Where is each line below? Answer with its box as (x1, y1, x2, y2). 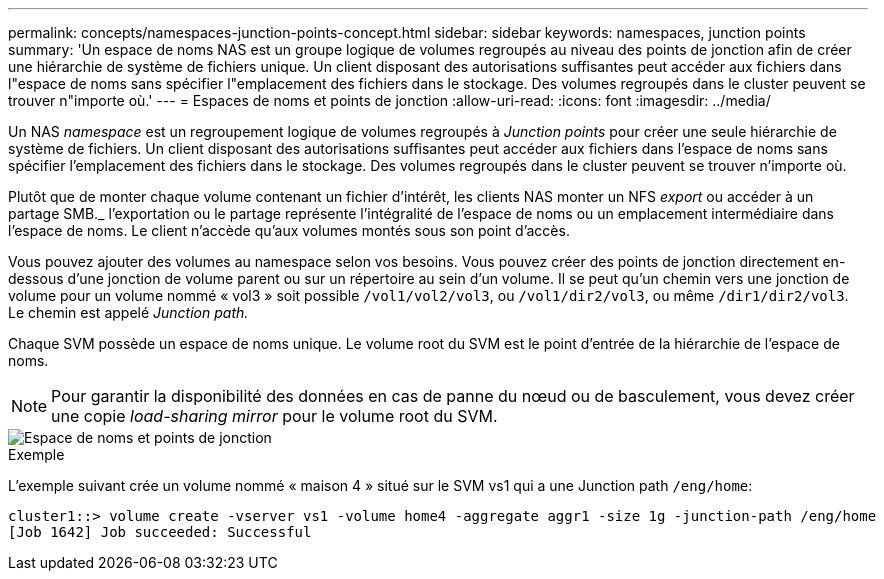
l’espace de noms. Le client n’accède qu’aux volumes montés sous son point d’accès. (8, 222, 570, 239)
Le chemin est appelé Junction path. (8, 304, 249, 321)
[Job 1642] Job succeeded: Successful (8, 524, 312, 540)
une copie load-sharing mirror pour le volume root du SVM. (51, 406, 498, 426)
